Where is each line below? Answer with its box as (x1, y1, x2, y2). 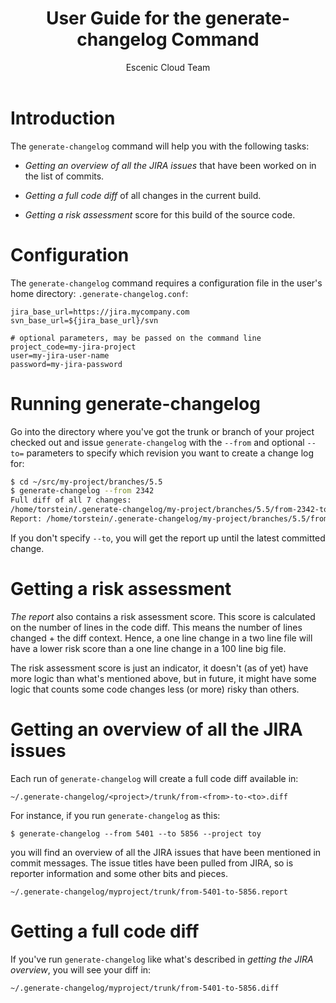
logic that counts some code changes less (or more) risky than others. (10, 683, 300, 695)
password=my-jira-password (10, 359, 123, 369)
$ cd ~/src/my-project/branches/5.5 (10, 477, 163, 487)
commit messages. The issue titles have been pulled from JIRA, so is (10, 857, 294, 869)
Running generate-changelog (10, 392, 261, 415)
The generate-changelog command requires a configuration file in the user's (10, 277, 323, 289)
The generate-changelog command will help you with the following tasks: (10, 140, 310, 152)
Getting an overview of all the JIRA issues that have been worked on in (24, 159, 317, 171)
